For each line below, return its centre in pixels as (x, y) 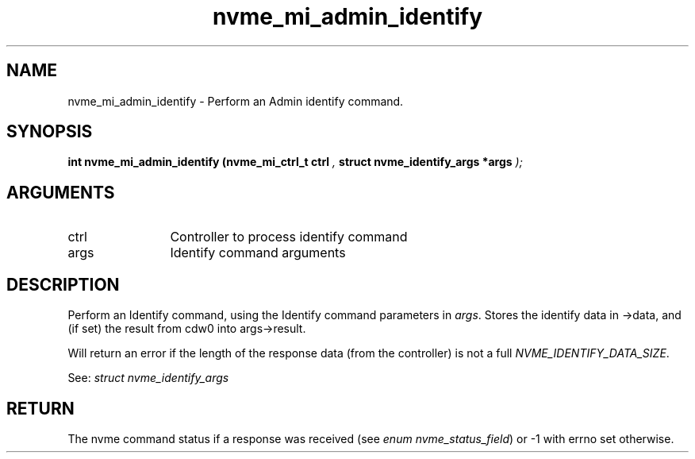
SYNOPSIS (50, 132)
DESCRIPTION (63, 284)
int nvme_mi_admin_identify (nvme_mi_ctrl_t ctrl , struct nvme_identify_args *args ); (295, 162)
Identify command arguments (258, 253)
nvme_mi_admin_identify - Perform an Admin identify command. (236, 101)
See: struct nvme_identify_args (148, 378)
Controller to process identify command (289, 237)
